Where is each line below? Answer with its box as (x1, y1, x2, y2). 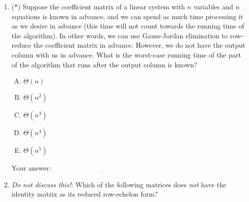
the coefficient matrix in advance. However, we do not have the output (33, 40, 246, 50)
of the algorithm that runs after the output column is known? (11, 59, 197, 69)
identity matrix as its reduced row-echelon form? (11, 189, 158, 199)
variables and (194, 1, 233, 11)
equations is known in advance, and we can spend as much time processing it (11, 11, 244, 21)
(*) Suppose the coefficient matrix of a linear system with (11, 1, 185, 11)
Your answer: (11, 163, 51, 173)
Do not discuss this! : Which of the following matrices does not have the (11, 179, 226, 189)
